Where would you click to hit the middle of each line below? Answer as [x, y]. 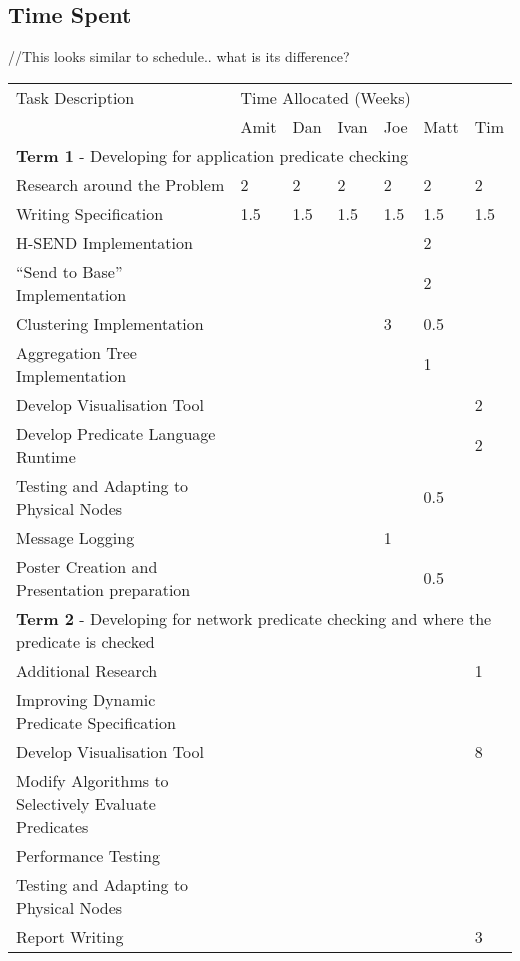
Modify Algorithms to [92, 780]
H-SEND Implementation [104, 242]
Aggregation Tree [76, 352]
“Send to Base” [69, 271]
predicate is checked [85, 641]
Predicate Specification [96, 722]
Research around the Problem [120, 184]
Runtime [46, 456]
